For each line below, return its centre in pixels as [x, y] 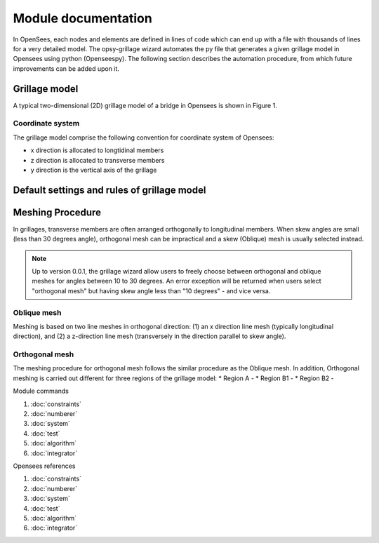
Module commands [41, 391]
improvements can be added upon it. [66, 68]
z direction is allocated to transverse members [98, 160]
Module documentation [82, 18]
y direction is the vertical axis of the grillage [94, 170]
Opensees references [44, 466]
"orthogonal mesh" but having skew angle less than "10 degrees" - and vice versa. [151, 290]
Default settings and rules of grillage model [109, 190]
